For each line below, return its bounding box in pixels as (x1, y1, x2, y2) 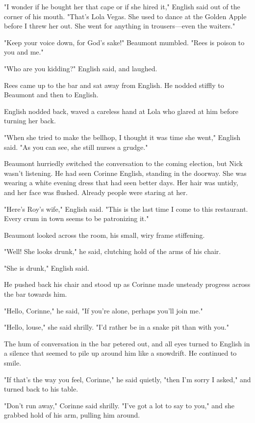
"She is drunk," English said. (4, 262, 89, 273)
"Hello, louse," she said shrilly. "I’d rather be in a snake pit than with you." (4, 322, 229, 332)
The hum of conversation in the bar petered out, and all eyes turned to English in (4, 338, 250, 348)
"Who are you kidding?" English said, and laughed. (4, 63, 157, 73)
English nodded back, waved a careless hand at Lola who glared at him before (4, 106, 238, 116)
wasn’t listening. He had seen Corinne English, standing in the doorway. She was (4, 168, 247, 178)
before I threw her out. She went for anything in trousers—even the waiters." (4, 21, 235, 31)
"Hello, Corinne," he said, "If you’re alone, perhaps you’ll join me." (4, 305, 203, 315)
